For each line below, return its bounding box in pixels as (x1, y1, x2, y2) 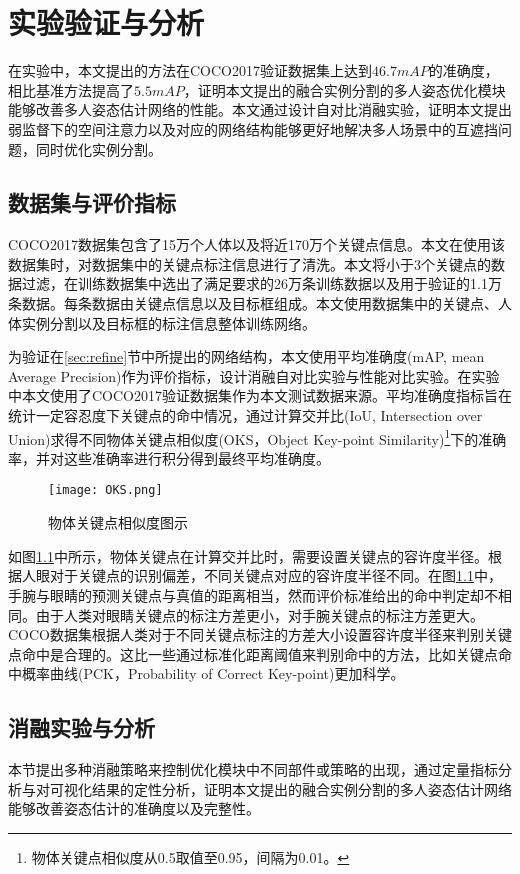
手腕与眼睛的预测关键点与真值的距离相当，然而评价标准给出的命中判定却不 (8, 584, 498, 605)
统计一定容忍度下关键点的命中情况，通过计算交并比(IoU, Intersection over (8, 405, 483, 426)
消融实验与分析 (8, 712, 155, 743)
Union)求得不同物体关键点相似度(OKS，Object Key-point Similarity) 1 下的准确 (8, 425, 507, 449)
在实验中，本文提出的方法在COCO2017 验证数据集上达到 (8, 60, 372, 81)
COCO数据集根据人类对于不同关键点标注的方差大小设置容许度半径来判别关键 (8, 624, 512, 645)
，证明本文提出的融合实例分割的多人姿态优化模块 (183, 79, 506, 100)
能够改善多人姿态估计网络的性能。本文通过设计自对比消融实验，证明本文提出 (8, 99, 512, 120)
